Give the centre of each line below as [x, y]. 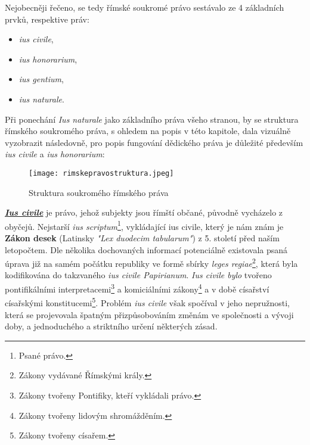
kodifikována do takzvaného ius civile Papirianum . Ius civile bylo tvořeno [138, 275]
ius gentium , [41, 79]
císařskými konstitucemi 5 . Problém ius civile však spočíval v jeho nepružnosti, [147, 302]
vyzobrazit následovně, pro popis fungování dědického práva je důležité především [154, 142]
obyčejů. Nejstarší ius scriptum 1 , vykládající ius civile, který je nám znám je [144, 225]
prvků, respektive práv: [47, 19]
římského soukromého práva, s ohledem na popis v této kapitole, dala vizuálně [148, 131]
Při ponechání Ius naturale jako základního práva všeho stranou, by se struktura [152, 119]
